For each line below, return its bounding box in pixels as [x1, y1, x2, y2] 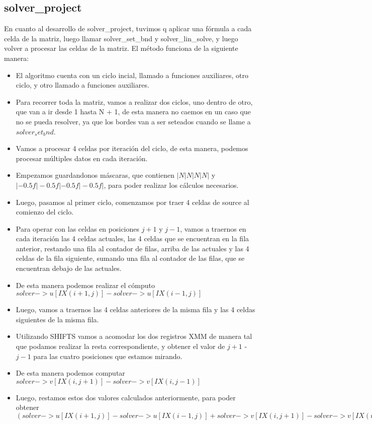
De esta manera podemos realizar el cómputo [16, 279, 155, 290]
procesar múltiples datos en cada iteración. [16, 153, 148, 163]
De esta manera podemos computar [16, 368, 125, 378]
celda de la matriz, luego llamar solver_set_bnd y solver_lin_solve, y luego [4, 33, 238, 43]
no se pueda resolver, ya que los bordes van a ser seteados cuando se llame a [16, 116, 251, 126]
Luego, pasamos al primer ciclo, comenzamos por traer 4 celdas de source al [16, 196, 249, 207]
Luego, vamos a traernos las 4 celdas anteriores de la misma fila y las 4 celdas [16, 304, 255, 315]
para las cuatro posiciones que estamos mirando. [33, 350, 182, 361]
